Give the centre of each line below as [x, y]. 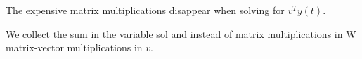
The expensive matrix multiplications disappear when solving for [145, 10]
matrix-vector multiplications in [74, 47]
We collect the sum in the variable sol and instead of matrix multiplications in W [181, 33]
